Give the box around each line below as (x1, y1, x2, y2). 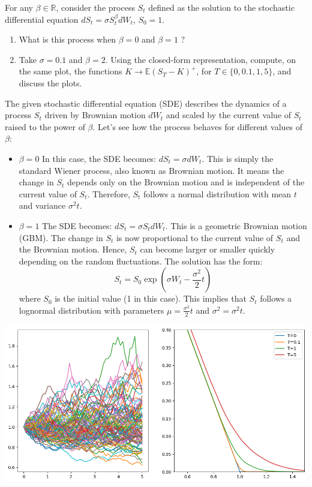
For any (5, 1, 33, 13)
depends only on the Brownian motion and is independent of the (67, 176, 305, 188)
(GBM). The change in (19, 231, 103, 243)
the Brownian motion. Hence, (19, 243, 127, 255)
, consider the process (56, 1, 135, 13)
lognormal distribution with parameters (19, 303, 164, 316)
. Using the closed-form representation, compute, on (105, 53, 296, 65)
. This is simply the (202, 152, 274, 164)
